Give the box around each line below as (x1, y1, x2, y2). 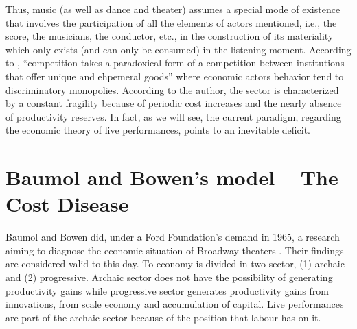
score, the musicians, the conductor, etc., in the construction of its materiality (5, 29, 334, 43)
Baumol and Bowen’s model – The (5, 163, 338, 191)
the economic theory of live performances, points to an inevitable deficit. (5, 123, 310, 137)
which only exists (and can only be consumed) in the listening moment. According (5, 42, 352, 56)
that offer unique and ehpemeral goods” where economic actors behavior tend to (5, 69, 344, 83)
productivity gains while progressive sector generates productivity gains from (5, 283, 329, 297)
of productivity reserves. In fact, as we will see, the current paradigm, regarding (5, 109, 341, 123)
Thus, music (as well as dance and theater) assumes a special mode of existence (5, 2, 341, 16)
